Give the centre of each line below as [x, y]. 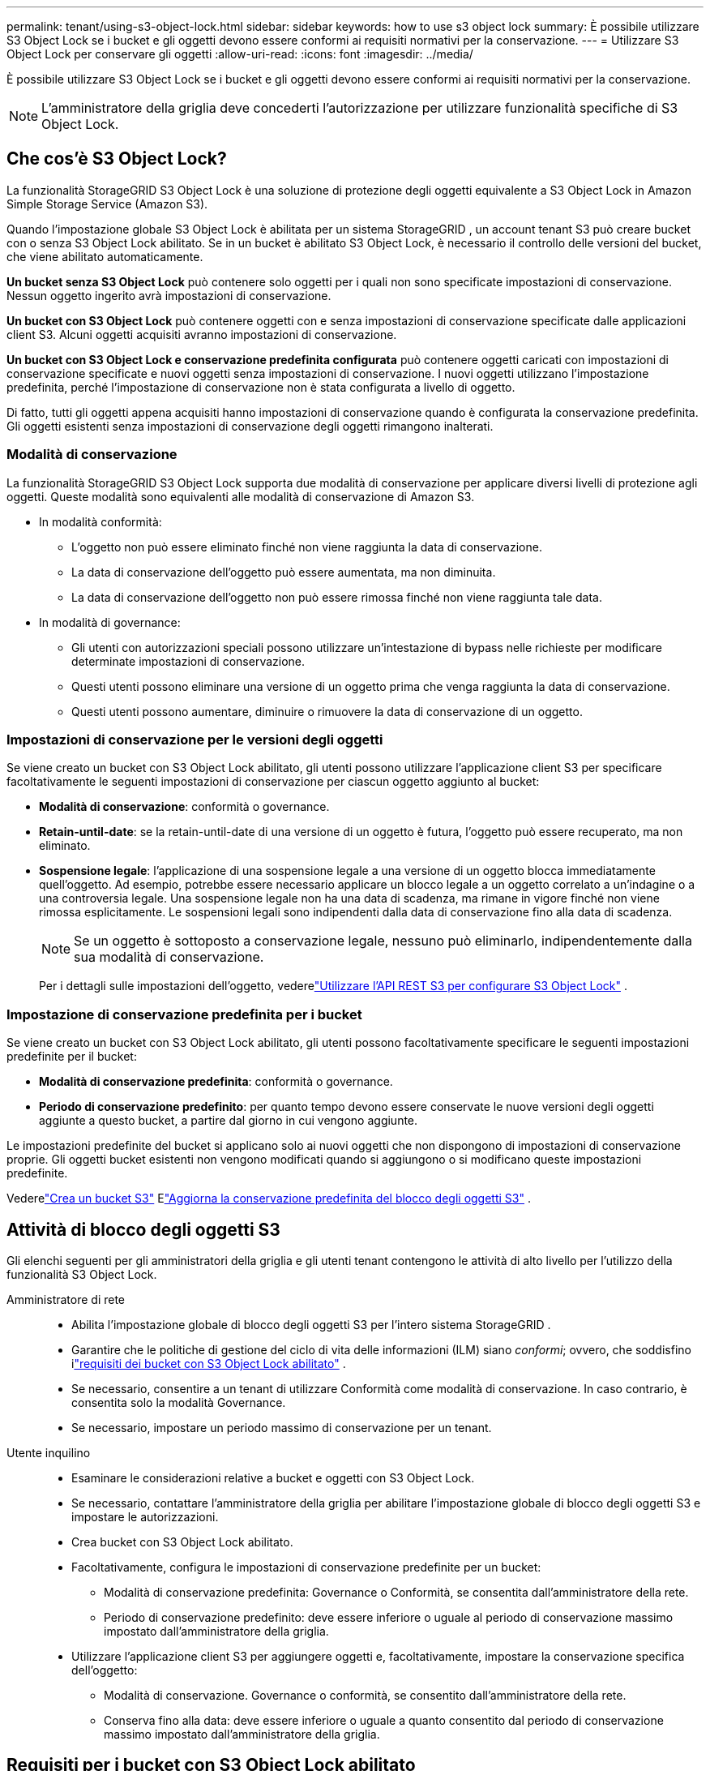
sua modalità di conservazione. [169, 957]
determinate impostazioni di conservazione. [188, 661]
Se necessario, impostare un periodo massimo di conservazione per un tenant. [282, 1427]
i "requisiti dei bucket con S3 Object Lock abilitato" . [209, 1363]
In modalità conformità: [101, 521]
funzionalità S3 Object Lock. [82, 1274]
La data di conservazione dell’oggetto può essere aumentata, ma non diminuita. [284, 572]
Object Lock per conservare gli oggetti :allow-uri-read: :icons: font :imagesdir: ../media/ [240, 54]
